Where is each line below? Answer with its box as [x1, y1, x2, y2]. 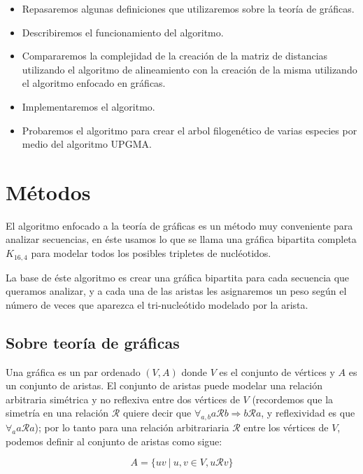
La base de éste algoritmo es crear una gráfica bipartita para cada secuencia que [6, 270, 350, 284]
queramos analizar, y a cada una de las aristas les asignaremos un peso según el [6, 284, 347, 298]
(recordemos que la [252, 391, 334, 406]
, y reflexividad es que [261, 405, 355, 420]
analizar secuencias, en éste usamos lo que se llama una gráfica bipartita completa [6, 232, 357, 246]
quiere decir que [122, 405, 192, 420]
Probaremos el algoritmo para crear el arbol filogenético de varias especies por [22, 123, 357, 137]
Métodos [6, 177, 91, 206]
